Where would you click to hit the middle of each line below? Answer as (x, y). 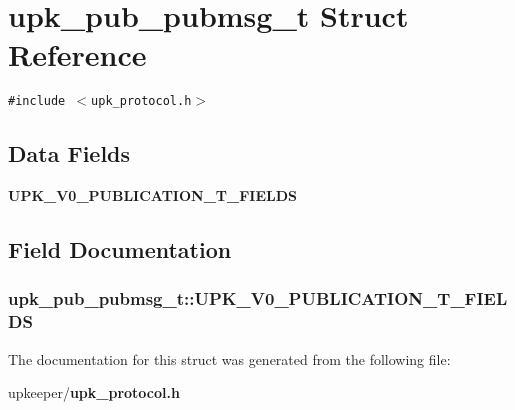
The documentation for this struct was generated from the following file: (229, 358)
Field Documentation (120, 249)
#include (37, 101)
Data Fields (69, 153)
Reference (77, 54)
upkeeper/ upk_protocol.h (94, 392)
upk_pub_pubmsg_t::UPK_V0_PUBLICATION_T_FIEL (258, 298)
